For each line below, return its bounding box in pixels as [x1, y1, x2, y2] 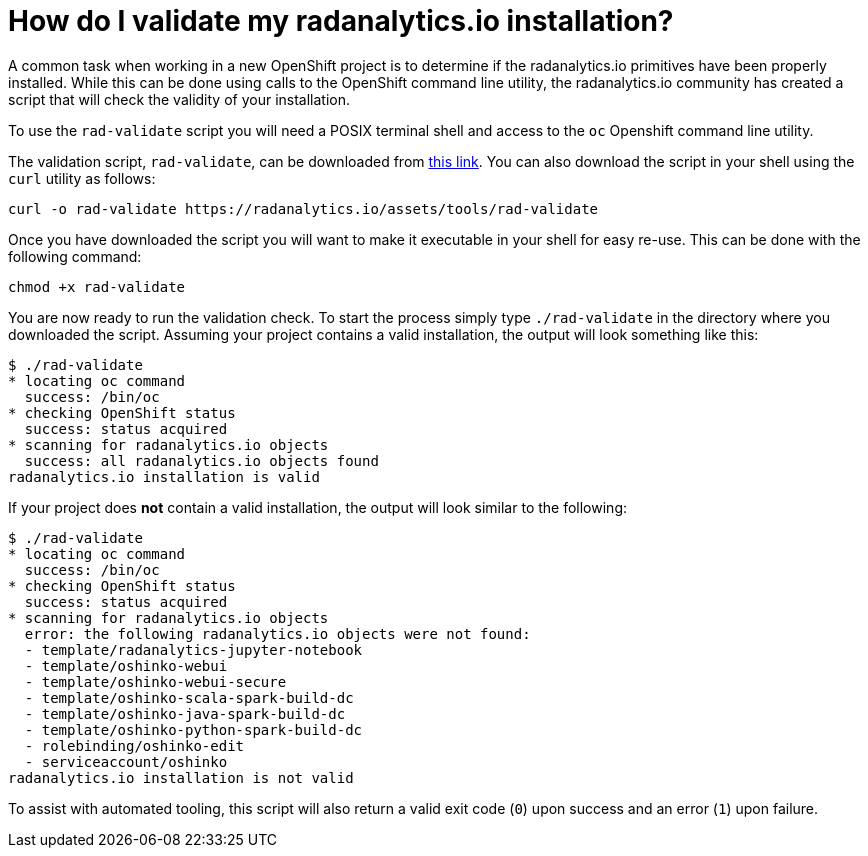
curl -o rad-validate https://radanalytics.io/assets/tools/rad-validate [8, 200, 599, 217]
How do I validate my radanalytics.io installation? [8, 4, 674, 38]
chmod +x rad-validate [8, 278, 186, 295]
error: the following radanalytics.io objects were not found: [24, 625, 531, 642]
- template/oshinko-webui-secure [24, 673, 287, 690]
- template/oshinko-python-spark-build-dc [24, 721, 363, 738]
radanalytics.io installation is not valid [8, 769, 354, 786]
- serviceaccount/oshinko [24, 753, 228, 770]
